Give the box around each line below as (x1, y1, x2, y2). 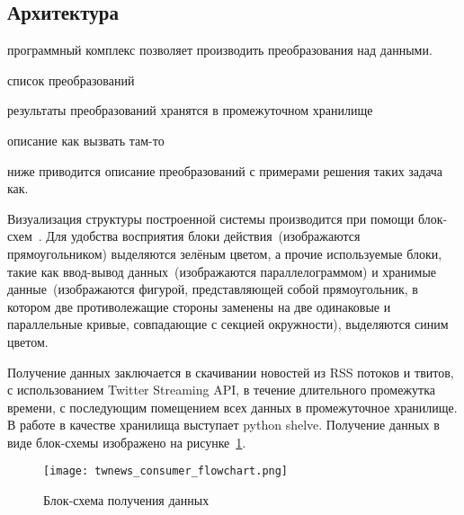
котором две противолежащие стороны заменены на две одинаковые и (7, 297, 391, 315)
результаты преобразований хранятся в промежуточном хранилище (7, 101, 373, 120)
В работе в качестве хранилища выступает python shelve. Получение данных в (7, 415, 440, 434)
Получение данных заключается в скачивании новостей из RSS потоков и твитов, (7, 362, 454, 381)
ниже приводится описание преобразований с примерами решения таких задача (7, 161, 443, 180)
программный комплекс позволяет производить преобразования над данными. (7, 40, 433, 59)
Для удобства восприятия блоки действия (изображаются (46, 226, 361, 245)
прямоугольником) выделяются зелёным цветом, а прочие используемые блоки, (7, 244, 442, 262)
